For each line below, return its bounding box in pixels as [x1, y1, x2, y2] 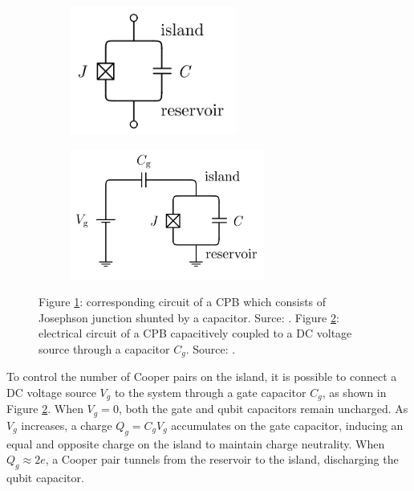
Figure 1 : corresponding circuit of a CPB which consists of [39, 293, 327, 310]
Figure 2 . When [6, 400, 83, 417]
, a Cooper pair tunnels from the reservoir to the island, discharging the [45, 451, 399, 468]
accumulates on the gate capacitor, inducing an [171, 416, 404, 433]
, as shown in [322, 383, 387, 400]
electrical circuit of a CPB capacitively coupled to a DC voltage [39, 325, 352, 342]
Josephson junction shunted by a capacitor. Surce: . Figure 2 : [39, 309, 339, 325]
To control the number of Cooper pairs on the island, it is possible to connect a [6, 368, 397, 385]
